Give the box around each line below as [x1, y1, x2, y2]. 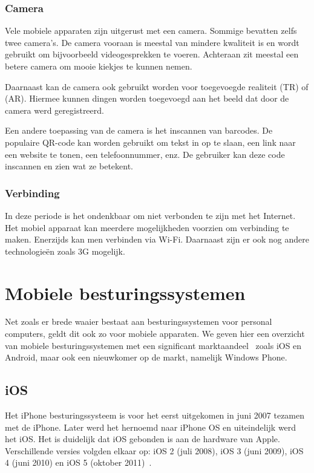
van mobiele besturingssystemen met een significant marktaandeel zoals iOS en [5, 339, 302, 351]
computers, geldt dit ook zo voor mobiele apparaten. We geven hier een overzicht [5, 327, 305, 340]
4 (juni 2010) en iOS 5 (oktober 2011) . [5, 456, 152, 469]
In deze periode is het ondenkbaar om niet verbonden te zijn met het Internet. [5, 209, 296, 221]
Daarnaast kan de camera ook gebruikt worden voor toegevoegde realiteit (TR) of [5, 80, 309, 93]
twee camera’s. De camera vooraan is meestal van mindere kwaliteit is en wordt [5, 36, 299, 48]
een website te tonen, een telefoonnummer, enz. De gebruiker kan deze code [5, 148, 285, 160]
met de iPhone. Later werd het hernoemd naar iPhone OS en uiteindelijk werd [5, 420, 296, 433]
